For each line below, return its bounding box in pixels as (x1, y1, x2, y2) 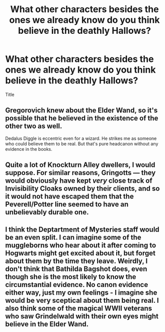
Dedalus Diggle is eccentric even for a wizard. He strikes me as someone (5, 135, 157, 141)
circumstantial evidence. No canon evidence (5, 280, 148, 289)
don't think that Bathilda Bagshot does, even (5, 264, 147, 273)
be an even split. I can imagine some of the (5, 233, 142, 242)
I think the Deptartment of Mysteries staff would (5, 225, 159, 234)
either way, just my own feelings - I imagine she (5, 288, 157, 297)
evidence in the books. (5, 146, 53, 152)
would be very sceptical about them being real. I (5, 296, 159, 305)
